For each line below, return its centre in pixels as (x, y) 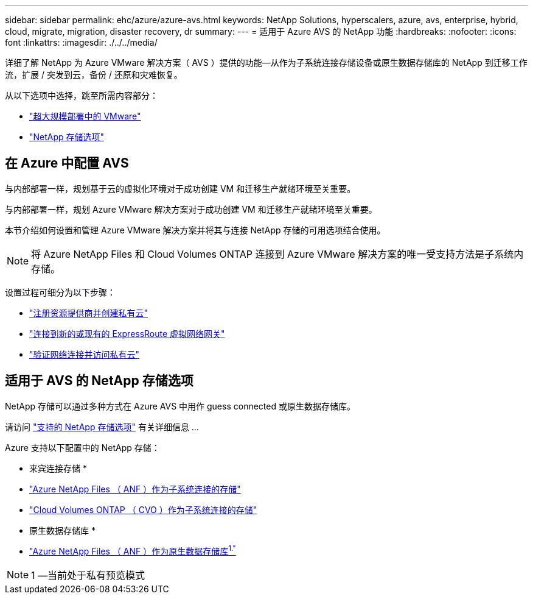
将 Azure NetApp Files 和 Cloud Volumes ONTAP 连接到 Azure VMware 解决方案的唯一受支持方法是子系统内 (277, 254)
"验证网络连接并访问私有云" (85, 354)
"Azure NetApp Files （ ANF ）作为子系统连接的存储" (135, 489)
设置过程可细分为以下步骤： (60, 292)
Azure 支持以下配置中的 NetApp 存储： (82, 447)
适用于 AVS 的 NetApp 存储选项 (99, 381)
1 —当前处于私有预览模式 (88, 576)
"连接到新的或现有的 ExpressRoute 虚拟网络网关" (127, 333)
